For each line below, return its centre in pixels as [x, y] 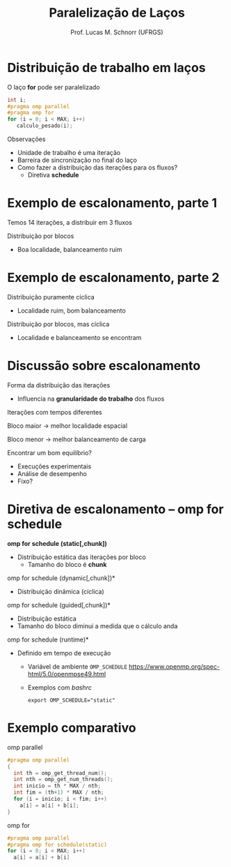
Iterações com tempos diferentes [55, 412]
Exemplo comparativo [72, 728]
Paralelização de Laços [117, 13]
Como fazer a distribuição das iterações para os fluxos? [97, 168]
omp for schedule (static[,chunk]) [57, 543]
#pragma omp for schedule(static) [57, 845]
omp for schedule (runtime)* [48, 639]
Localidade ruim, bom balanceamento [72, 310]
